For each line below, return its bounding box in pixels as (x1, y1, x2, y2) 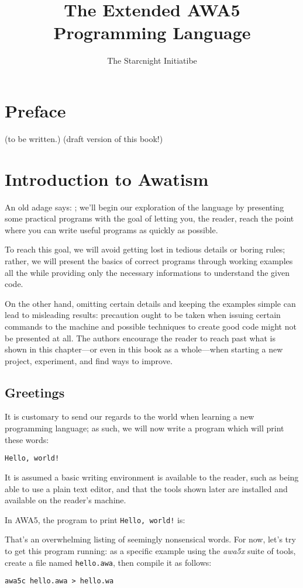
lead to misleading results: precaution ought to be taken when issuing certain (5, 309, 281, 321)
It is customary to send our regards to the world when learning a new (5, 410, 254, 423)
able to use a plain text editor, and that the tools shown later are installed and (5, 482, 288, 494)
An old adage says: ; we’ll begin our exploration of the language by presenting (5, 200, 284, 213)
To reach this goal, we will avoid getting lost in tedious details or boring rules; (5, 243, 285, 255)
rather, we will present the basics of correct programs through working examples (5, 254, 293, 267)
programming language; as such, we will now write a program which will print (5, 422, 284, 434)
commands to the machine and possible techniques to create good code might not (5, 320, 297, 332)
